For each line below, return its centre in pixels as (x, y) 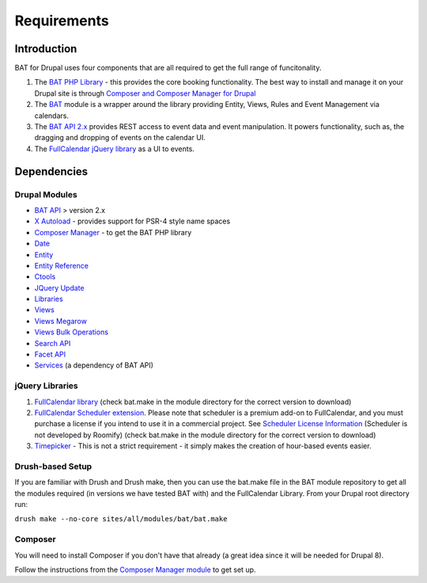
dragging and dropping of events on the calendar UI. (120, 138)
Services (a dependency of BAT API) (94, 365)
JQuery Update (59, 288)
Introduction (46, 49)
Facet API (50, 354)
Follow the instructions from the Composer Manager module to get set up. (135, 570)
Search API (53, 343)
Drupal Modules (46, 194)
